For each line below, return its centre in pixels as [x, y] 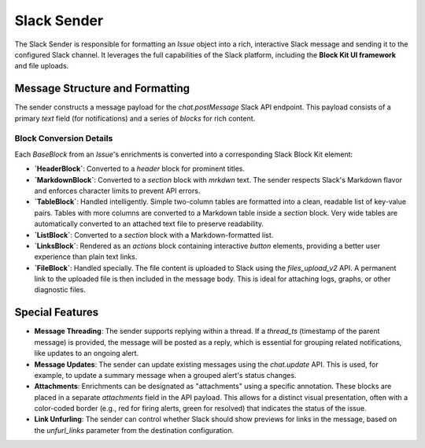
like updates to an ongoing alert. [87, 354]
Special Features [57, 312]
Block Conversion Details [64, 139]
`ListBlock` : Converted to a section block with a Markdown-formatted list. [154, 235]
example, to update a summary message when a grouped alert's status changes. [165, 375]
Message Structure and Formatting [102, 89]
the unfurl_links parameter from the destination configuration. [134, 430]
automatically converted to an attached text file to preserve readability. [149, 224]
